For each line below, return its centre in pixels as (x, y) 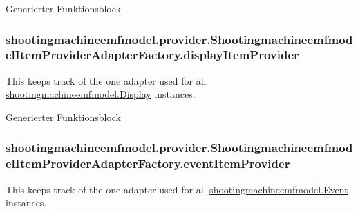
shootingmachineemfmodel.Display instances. (101, 94)
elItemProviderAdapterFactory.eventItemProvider (148, 163)
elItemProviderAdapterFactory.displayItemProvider (152, 55)
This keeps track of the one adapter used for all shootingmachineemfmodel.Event (177, 189)
